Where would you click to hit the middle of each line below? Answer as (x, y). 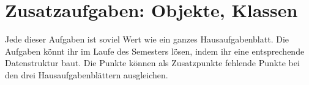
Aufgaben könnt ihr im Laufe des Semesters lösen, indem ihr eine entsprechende (155, 51)
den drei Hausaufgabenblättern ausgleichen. (87, 74)
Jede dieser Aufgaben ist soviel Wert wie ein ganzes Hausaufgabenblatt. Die (147, 39)
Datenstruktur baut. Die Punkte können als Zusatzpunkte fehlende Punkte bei (152, 63)
